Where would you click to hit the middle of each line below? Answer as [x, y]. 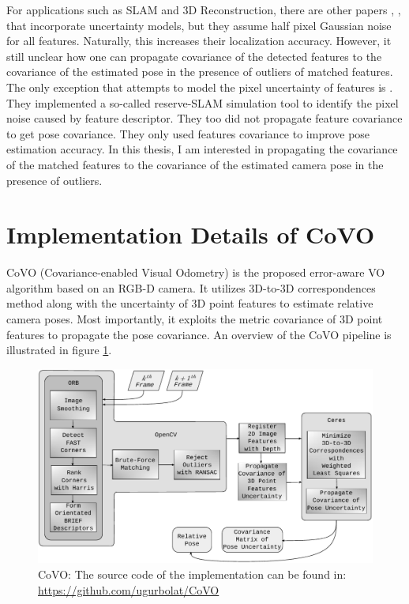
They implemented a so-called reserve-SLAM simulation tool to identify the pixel [203, 102]
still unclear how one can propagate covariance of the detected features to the [194, 56]
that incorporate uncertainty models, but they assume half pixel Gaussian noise [199, 25]
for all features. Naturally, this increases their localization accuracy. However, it [199, 41]
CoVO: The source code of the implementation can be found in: [192, 574]
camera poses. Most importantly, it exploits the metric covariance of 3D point [195, 319]
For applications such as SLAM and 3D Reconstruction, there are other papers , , [204, 9]
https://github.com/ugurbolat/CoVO [129, 589]
